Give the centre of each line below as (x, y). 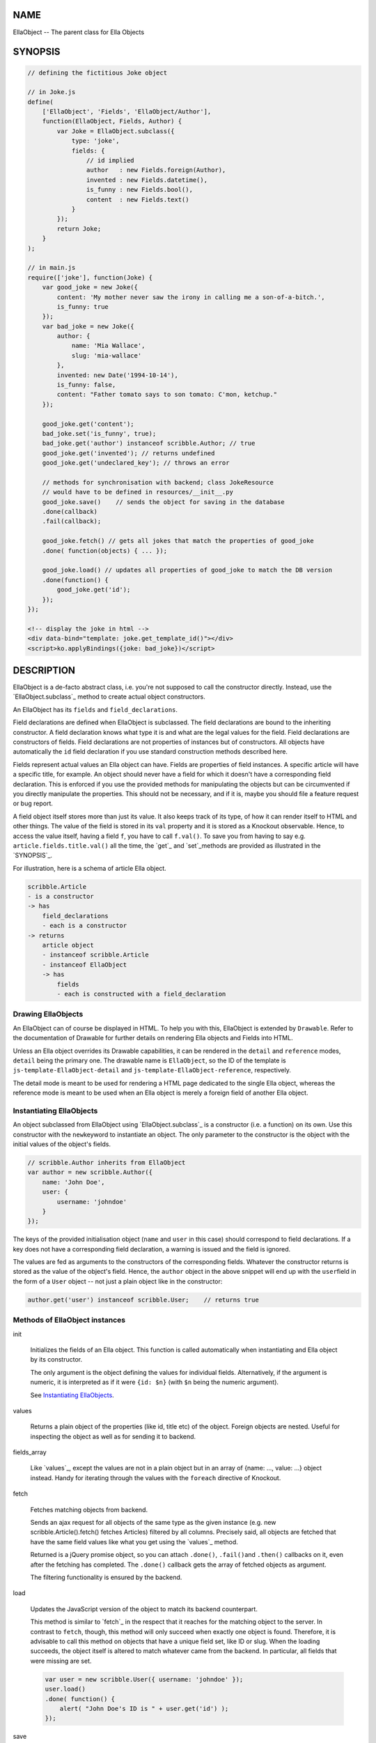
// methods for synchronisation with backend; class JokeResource (158, 482)
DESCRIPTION (44, 670)
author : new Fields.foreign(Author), (156, 170)
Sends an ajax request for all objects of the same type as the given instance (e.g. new (153, 1523)
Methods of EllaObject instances (69, 1320)
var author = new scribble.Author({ (90, 1172)
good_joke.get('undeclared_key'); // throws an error (136, 463)
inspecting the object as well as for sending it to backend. (113, 1436)
